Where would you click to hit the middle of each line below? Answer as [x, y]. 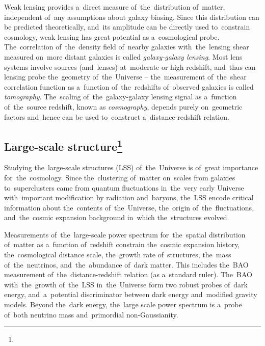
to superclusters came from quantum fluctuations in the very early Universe [124, 187]
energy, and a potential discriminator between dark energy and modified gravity [131, 294]
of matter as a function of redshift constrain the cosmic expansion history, [122, 244]
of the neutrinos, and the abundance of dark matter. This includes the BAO [126, 264]
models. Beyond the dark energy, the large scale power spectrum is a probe [123, 304]
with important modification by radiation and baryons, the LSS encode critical [129, 197]
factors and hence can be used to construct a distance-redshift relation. [117, 116]
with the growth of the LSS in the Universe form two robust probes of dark [126, 284]
